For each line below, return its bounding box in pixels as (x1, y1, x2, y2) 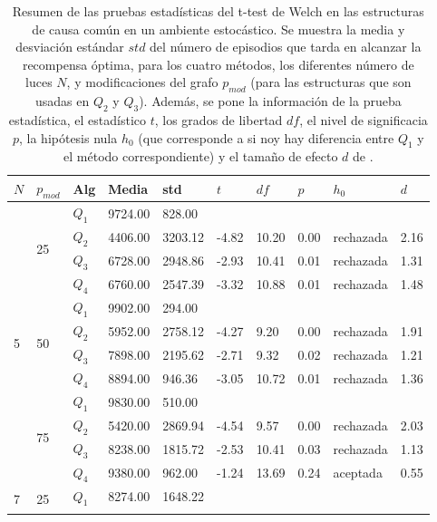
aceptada (333, 463, 383, 482)
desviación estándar (15, 37, 124, 56)
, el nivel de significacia (299, 110, 428, 129)
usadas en (34, 92, 90, 111)
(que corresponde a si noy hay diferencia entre (138, 128, 394, 147)
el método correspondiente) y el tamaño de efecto (63, 147, 338, 166)
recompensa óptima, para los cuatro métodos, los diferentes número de (22, 54, 414, 73)
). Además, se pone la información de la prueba (139, 92, 402, 111)
